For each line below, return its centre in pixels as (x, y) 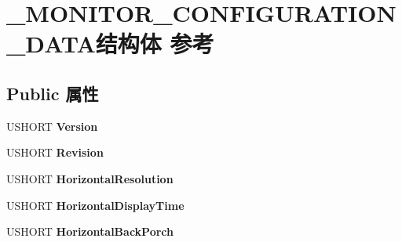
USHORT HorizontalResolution (90, 178)
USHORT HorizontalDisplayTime (95, 205)
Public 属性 (53, 93)
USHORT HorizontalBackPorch (90, 231)
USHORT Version (52, 126)
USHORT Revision (55, 152)
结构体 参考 (155, 43)
